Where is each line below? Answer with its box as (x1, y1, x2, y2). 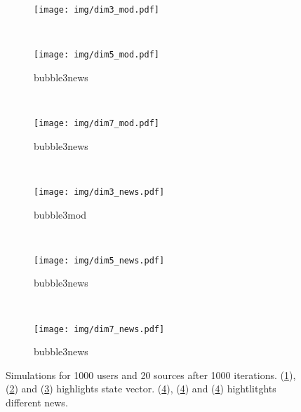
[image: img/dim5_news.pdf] (34, 255, 165, 266)
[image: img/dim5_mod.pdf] (34, 50, 159, 60)
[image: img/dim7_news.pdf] (34, 324, 165, 334)
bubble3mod (34, 207, 87, 221)
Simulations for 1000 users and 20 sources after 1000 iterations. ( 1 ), (6, 367, 296, 382)
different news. (6, 395, 68, 410)
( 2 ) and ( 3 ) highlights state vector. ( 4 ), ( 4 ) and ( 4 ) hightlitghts (6, 381, 276, 396)
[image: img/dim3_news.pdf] (34, 186, 165, 197)
